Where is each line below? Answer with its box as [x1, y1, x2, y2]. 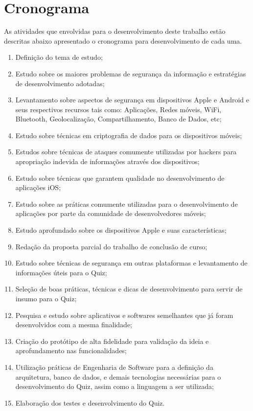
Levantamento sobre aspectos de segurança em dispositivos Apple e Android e [15, 95, 249, 105]
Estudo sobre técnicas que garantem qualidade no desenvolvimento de [15, 172, 225, 183]
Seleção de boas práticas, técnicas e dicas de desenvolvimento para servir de [15, 284, 243, 294]
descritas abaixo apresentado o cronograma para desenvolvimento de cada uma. [4, 35, 242, 46]
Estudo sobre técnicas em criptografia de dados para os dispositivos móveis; [15, 130, 242, 140]
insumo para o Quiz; [15, 293, 77, 303]
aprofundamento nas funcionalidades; [15, 345, 127, 356]
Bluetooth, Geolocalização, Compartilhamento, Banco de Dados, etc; [15, 114, 222, 124]
